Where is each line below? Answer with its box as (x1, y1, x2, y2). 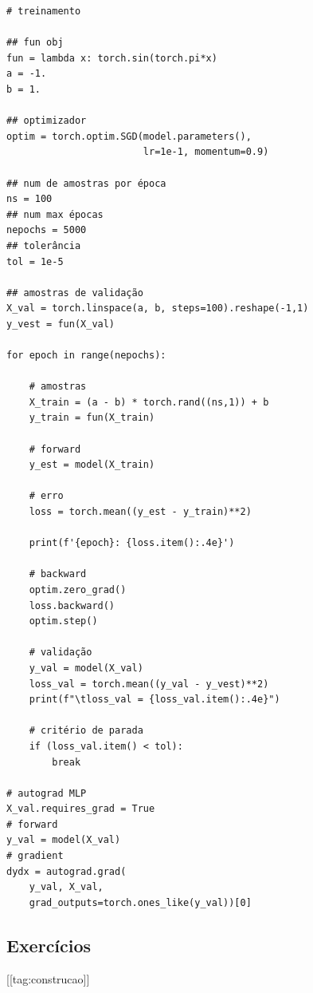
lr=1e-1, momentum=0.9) (143, 146, 269, 158)
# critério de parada (29, 725, 143, 737)
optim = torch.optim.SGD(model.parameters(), (6, 130, 252, 142)
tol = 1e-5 (6, 255, 64, 267)
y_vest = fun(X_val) (6, 318, 115, 330)
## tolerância (6, 239, 81, 251)
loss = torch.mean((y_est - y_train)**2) (29, 506, 252, 517)
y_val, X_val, (29, 881, 104, 893)
